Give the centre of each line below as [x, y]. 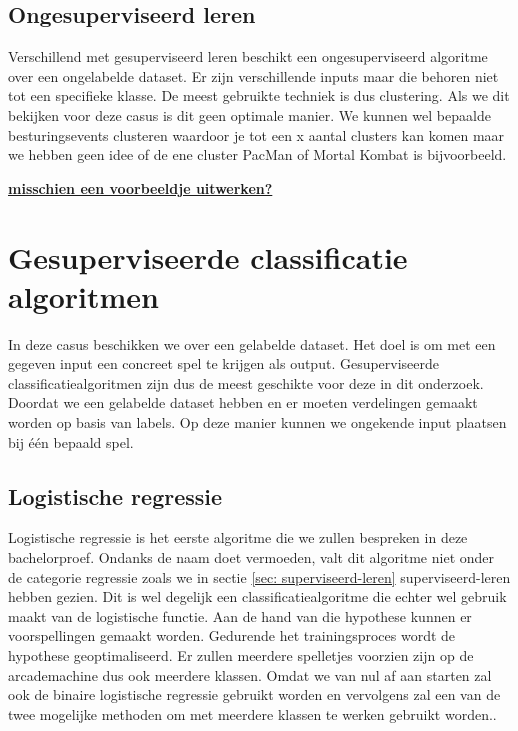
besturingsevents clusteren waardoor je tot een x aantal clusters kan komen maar [256, 134]
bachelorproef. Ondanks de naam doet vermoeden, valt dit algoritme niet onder [251, 557]
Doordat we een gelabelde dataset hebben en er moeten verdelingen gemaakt [243, 402]
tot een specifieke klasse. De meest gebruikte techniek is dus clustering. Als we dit [259, 95]
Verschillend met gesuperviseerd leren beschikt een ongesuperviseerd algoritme [248, 56]
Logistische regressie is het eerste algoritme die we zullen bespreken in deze [238, 537]
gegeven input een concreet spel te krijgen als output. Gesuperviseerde [224, 363]
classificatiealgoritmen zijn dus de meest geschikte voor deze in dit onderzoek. [246, 382]
